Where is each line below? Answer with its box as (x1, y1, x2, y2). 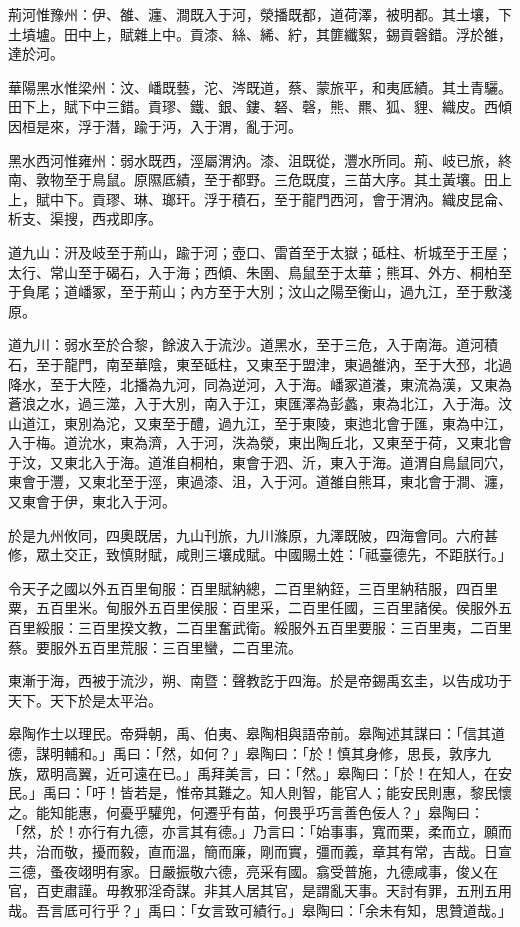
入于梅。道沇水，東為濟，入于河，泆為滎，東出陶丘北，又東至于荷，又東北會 (8, 432, 512, 453)
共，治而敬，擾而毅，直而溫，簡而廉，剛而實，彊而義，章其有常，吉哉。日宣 (8, 840, 512, 861)
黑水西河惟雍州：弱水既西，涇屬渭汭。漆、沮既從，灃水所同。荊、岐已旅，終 (8, 149, 512, 170)
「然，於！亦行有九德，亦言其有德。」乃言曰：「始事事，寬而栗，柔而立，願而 (8, 821, 512, 842)
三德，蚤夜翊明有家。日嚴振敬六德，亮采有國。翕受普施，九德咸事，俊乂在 (8, 860, 498, 881)
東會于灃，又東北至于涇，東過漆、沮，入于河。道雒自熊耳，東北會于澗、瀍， (8, 471, 512, 492)
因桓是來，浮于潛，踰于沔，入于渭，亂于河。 (8, 115, 302, 136)
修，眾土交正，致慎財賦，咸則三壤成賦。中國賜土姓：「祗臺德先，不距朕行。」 (8, 544, 512, 565)
